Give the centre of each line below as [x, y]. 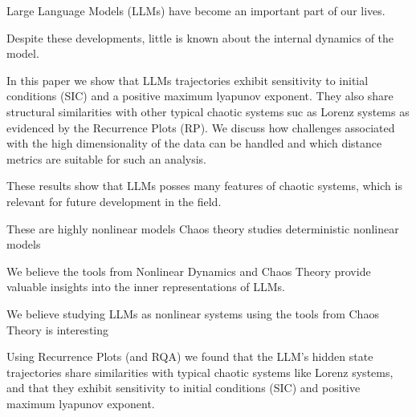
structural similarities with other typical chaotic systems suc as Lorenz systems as [208, 111]
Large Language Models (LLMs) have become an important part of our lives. [196, 10]
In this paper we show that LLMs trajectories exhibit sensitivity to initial [188, 80]
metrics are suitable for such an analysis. [106, 158]
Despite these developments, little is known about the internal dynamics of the [200, 37]
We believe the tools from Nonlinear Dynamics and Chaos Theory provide [189, 271]
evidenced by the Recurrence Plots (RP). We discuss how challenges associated [201, 127]
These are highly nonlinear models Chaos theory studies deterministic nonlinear [203, 228]
